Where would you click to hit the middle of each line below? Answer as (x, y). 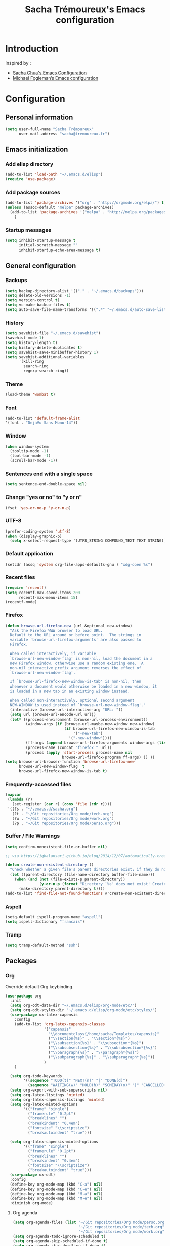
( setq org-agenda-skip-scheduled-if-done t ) (60, 1241)
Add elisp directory (29, 164)
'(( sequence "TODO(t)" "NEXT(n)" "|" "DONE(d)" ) (76, 1081)
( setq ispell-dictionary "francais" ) (45, 922)
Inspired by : (18, 63)
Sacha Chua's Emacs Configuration (50, 73)
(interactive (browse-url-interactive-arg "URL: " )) (67, 710)
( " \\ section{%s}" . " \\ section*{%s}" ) (89, 1038)
